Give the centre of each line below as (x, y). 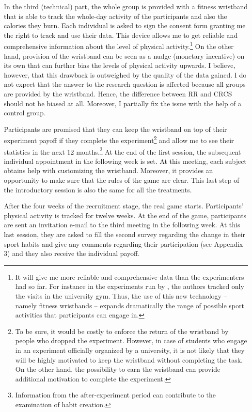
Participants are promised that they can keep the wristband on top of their (116, 129)
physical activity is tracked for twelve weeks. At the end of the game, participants (125, 215)
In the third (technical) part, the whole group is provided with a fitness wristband (126, 6)
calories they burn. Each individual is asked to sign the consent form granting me (125, 25)
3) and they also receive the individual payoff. (72, 253)
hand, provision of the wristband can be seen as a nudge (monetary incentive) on (124, 55)
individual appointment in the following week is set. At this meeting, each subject (125, 161)
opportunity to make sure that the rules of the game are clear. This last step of (122, 180)
